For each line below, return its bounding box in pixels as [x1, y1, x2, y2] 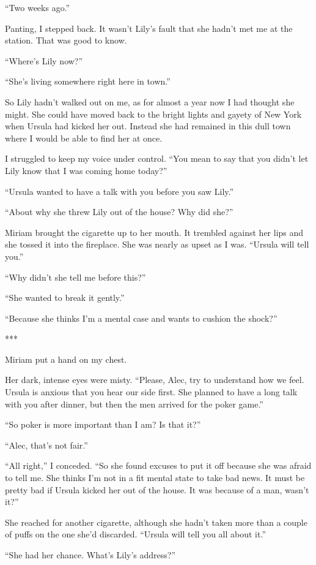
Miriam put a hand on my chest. [5, 352, 127, 365]
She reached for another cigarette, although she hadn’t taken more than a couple [5, 515, 307, 528]
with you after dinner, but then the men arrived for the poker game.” [5, 397, 263, 410]
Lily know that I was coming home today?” [5, 164, 167, 176]
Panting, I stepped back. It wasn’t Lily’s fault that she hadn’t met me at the [5, 21, 293, 34]
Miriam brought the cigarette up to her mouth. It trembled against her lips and [5, 226, 304, 238]
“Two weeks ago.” [5, 1, 70, 13]
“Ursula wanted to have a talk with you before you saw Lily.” [5, 184, 234, 197]
